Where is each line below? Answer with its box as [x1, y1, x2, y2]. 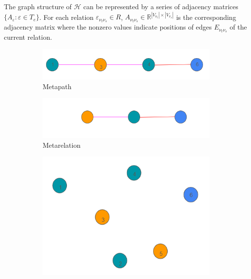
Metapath [43, 81, 72, 91]
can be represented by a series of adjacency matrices [83, 1, 238, 11]
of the [230, 22, 247, 32]
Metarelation [43, 139, 81, 150]
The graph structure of [4, 1, 72, 11]
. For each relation [39, 12, 94, 22]
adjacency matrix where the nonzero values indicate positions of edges [4, 22, 212, 32]
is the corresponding [176, 12, 236, 22]
